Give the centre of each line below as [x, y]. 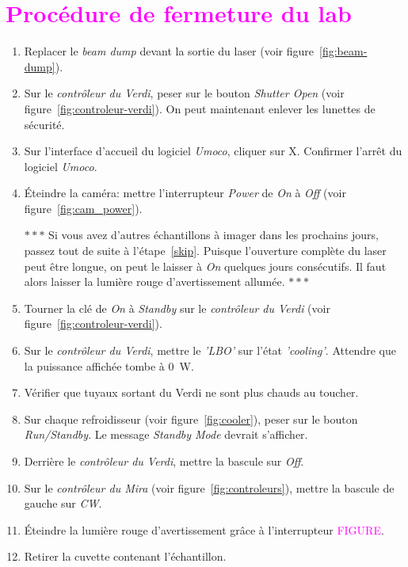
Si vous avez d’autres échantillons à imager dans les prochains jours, [214, 235]
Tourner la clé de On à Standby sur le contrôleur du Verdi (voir [177, 308]
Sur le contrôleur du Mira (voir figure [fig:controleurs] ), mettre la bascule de [209, 487]
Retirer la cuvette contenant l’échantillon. [125, 556]
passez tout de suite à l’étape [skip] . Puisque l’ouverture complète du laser [205, 251]
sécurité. [44, 124]
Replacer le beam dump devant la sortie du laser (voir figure [169, 51]
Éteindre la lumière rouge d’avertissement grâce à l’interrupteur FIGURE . [204, 529]
